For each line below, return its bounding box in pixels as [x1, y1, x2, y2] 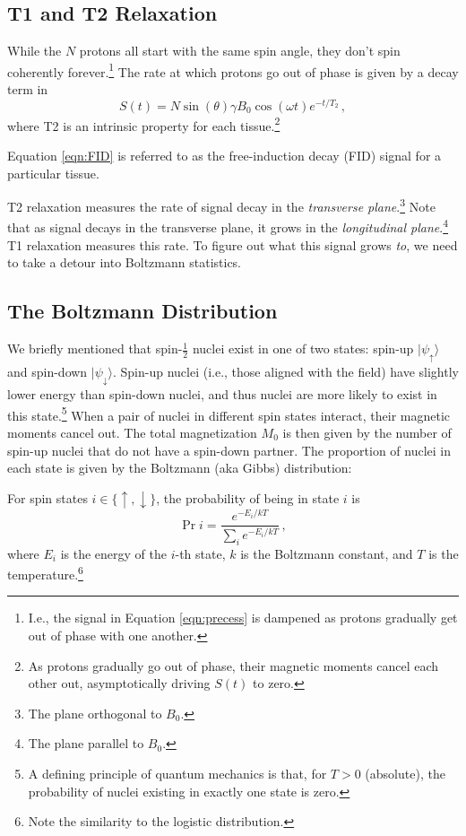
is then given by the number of [282, 422, 452, 441]
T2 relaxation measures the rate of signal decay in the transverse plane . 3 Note [7, 195, 436, 215]
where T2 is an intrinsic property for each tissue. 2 [7, 113, 280, 135]
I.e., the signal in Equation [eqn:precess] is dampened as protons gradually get [28, 608, 458, 627]
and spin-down [7, 361, 88, 380]
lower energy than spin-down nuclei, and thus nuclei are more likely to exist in [7, 385, 437, 404]
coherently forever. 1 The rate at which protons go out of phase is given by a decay [7, 59, 459, 81]
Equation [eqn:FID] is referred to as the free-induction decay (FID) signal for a [7, 145, 442, 164]
